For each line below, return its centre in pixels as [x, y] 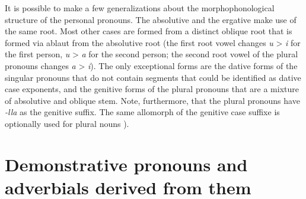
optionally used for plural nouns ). [67, 123]
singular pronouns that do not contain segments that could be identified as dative [153, 77]
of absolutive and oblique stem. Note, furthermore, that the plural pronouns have [152, 100]
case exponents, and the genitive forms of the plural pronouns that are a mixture [152, 89]
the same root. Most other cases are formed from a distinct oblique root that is [149, 31]
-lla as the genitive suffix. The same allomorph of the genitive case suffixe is [142, 112]
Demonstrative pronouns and [126, 164]
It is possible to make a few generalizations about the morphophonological [140, 8]
